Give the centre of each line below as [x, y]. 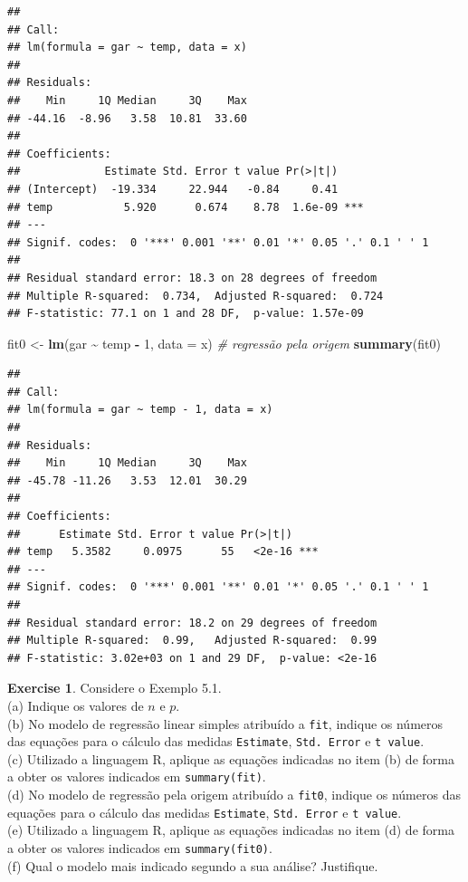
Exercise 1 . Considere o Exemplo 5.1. [115, 688]
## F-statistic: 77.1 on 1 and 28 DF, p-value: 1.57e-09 [186, 314]
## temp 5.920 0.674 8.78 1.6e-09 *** [186, 207]
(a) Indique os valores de [76, 705]
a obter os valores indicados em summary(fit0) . [140, 848]
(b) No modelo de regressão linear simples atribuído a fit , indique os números [225, 723]
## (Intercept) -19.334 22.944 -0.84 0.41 [173, 189]
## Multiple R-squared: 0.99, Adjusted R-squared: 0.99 [192, 641]
